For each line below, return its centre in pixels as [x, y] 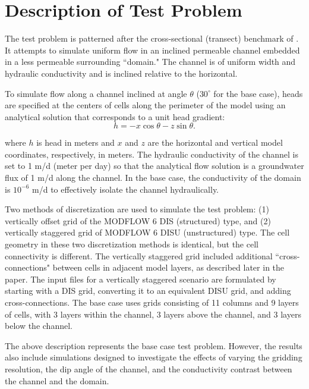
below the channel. [39, 326]
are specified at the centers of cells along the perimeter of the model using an [145, 105]
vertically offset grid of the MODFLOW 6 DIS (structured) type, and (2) [138, 220]
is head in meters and [75, 142]
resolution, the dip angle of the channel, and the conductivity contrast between [149, 368]
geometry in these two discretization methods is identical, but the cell [132, 244]
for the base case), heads [258, 93]
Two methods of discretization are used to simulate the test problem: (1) [137, 209]
